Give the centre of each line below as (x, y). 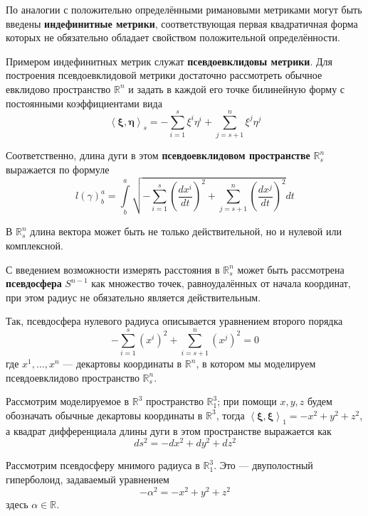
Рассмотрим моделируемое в (68, 401)
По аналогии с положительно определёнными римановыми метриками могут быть (184, 9)
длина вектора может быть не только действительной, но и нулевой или (186, 231)
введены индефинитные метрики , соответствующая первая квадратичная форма (182, 23)
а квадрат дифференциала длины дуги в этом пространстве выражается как (169, 430)
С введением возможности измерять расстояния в (113, 269)
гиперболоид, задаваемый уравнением (88, 479)
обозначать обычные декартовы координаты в (104, 415)
